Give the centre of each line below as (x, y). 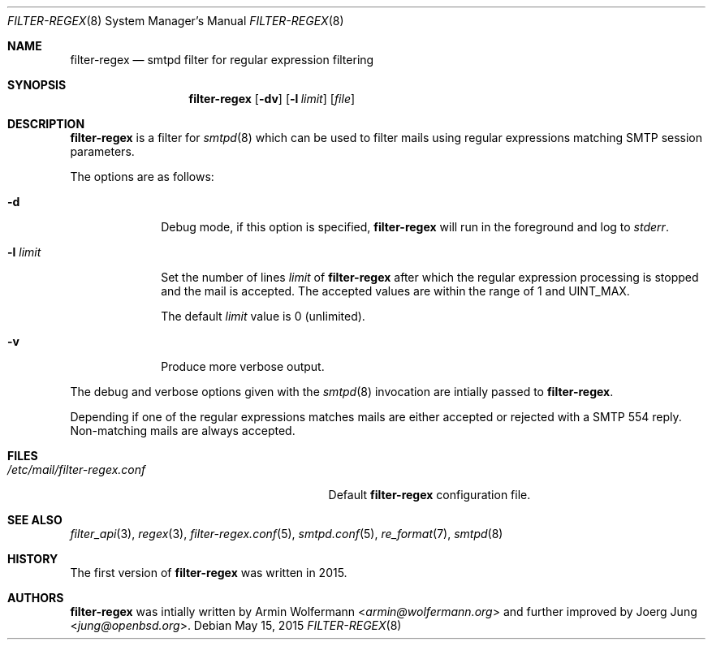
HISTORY (33, 559)
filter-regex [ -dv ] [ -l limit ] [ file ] (272, 99)
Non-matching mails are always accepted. (183, 431)
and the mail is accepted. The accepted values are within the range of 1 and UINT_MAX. (395, 291)
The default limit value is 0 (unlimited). (263, 316)
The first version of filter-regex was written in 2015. (209, 573)
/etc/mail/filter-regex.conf (77, 469)
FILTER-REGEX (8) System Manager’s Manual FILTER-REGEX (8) (176, 21)
